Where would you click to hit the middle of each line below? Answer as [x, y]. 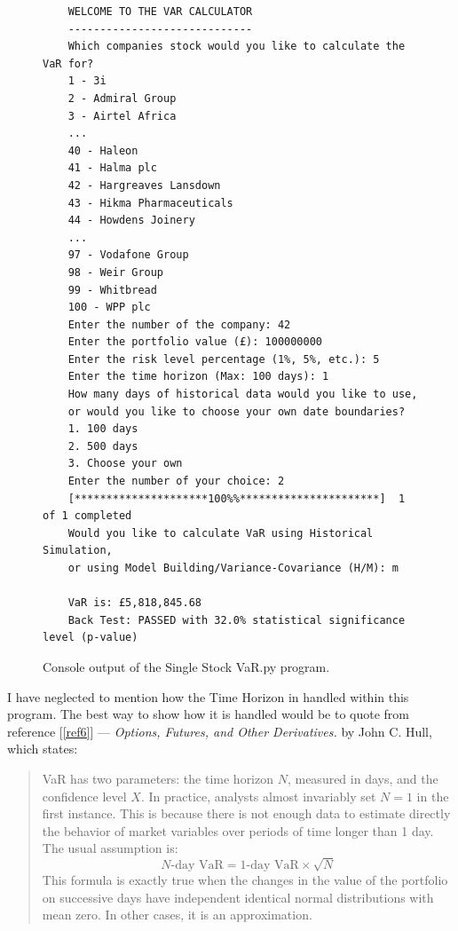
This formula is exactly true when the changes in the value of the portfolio [245, 880]
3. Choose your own [125, 464]
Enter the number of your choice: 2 [176, 481]
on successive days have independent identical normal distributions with [238, 897]
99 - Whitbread [112, 290]
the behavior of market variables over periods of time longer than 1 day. [238, 830]
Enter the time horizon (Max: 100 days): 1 [198, 377]
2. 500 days [103, 446]
